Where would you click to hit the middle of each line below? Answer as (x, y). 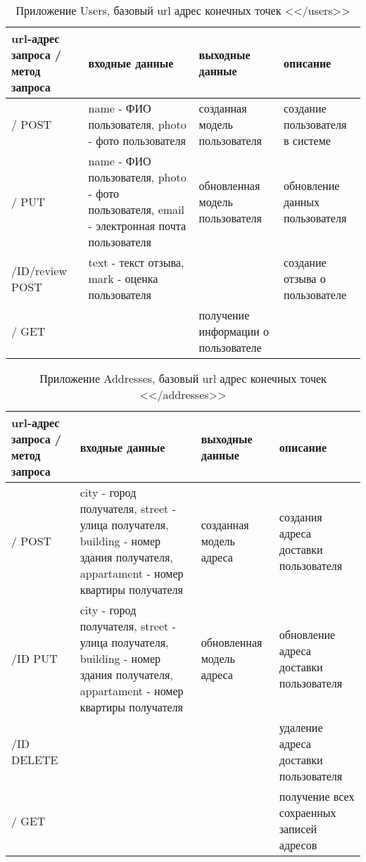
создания (301, 516)
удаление (301, 727)
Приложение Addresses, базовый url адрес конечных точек (183, 378)
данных (302, 201)
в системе (307, 140)
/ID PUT (34, 658)
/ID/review (39, 270)
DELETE (35, 760)
